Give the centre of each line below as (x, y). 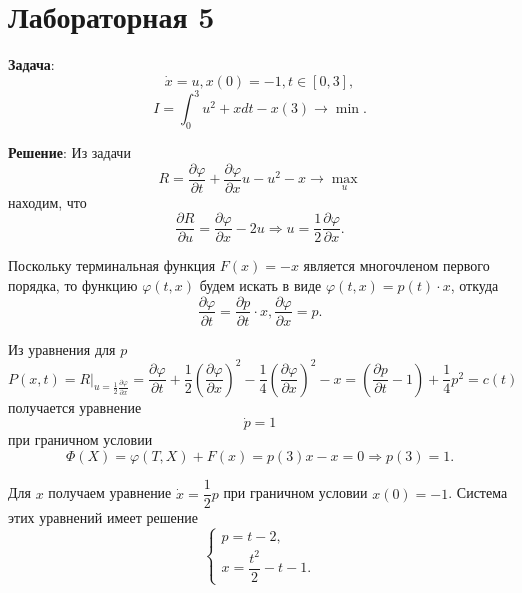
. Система (478, 492)
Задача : (31, 64)
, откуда (474, 284)
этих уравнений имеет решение (103, 517)
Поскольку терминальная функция (112, 265)
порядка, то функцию (73, 284)
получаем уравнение (110, 492)
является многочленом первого (396, 265)
